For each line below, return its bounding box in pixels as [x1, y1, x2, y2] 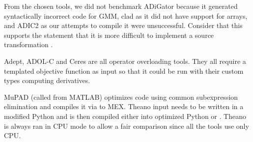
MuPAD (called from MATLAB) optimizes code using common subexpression [4, 91, 238, 102]
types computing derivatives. [4, 75, 90, 85]
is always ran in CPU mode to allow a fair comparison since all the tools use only [4, 120, 249, 131]
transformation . [4, 39, 53, 50]
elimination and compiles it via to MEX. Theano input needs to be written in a [4, 101, 244, 112]
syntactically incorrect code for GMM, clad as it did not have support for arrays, [4, 10, 248, 21]
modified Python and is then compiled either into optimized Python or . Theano [4, 111, 246, 121]
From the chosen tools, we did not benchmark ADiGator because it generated [4, 1, 238, 11]
